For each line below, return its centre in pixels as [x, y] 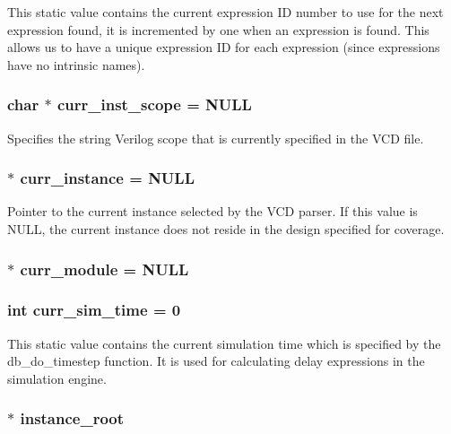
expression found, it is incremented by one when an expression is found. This [218, 29]
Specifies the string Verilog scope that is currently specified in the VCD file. [216, 138]
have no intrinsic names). [76, 64]
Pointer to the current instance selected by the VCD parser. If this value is [212, 211]
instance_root [72, 418]
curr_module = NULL [104, 269]
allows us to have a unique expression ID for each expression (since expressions [224, 47]
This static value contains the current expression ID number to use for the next [225, 12]
